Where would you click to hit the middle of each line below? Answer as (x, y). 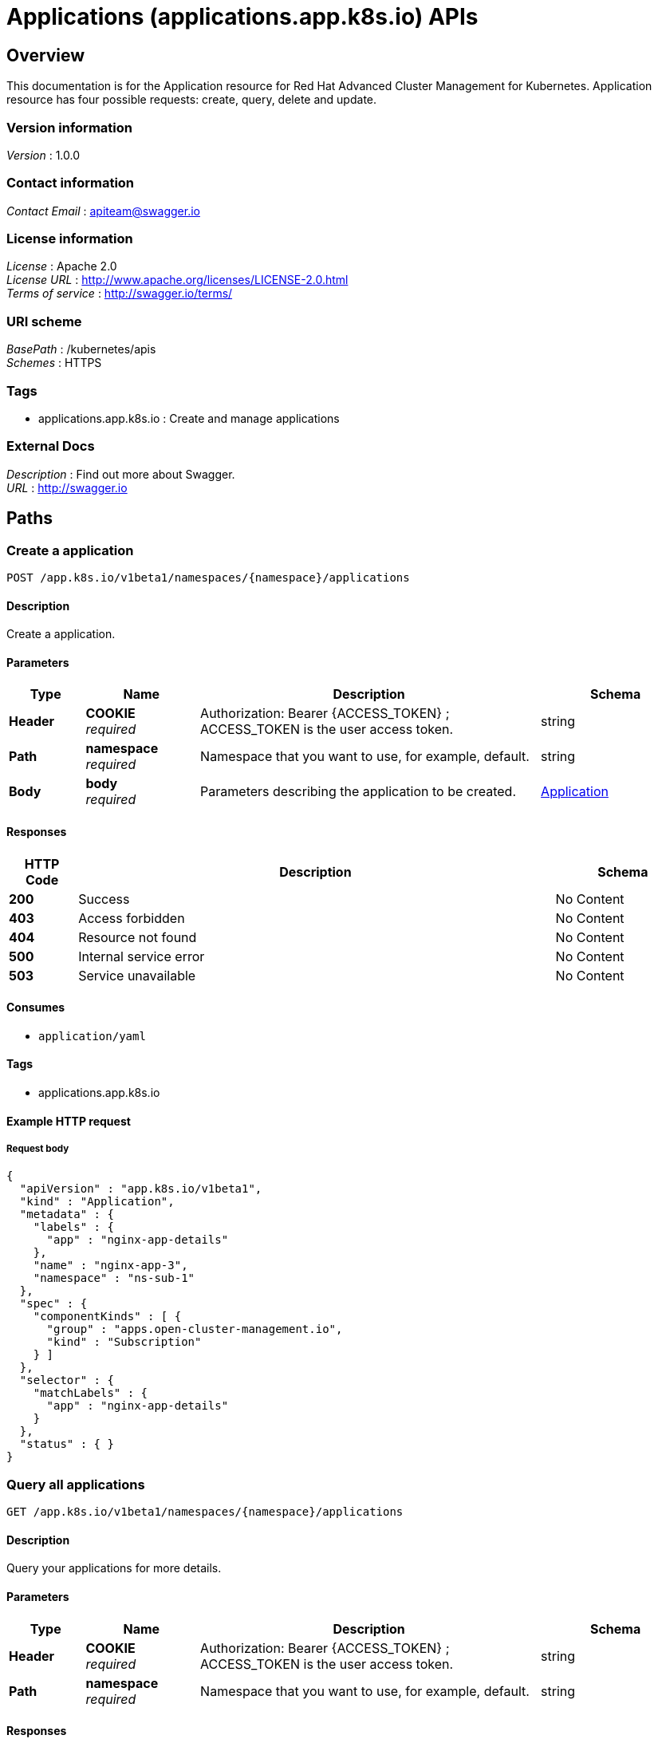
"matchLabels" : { (91, 1393)
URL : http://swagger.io (67, 487)
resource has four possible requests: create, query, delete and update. (192, 100)
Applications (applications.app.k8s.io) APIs (242, 17)
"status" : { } (67, 1444)
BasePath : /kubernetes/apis (81, 349)
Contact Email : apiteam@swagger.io (103, 211)
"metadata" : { (67, 1215)
